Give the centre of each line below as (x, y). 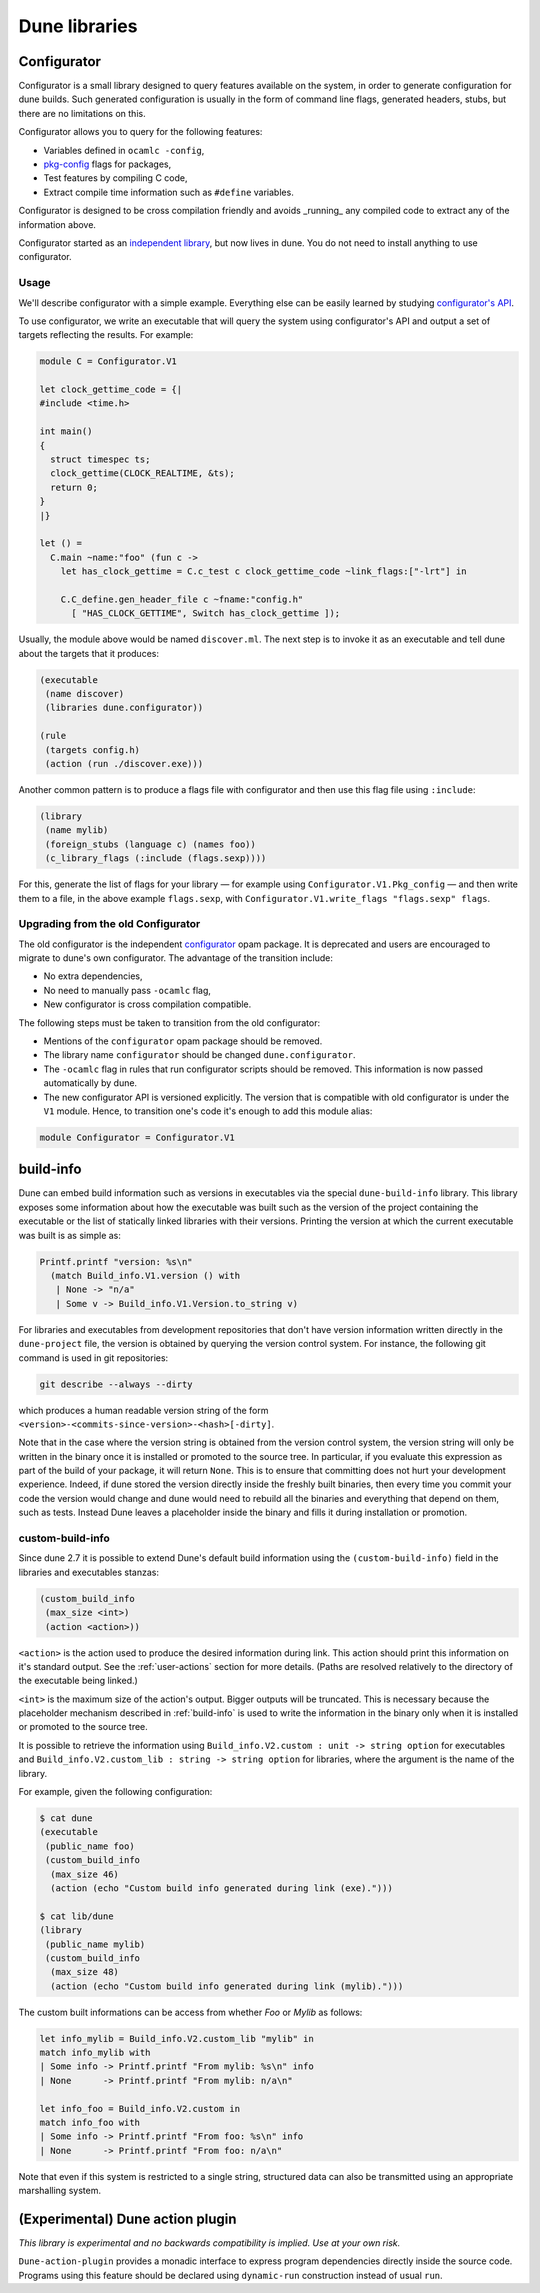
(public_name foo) (90, 1846)
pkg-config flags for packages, (107, 164)
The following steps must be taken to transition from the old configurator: (169, 1022)
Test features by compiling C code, (115, 178)
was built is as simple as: (70, 1235)
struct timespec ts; (100, 459)
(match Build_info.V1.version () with (145, 1275)
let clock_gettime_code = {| (111, 389)
